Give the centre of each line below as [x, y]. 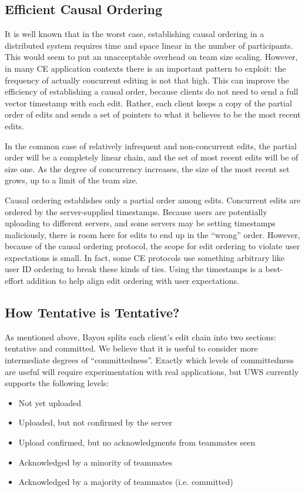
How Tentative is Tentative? [92, 312]
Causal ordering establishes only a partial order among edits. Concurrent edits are [153, 200]
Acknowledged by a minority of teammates [95, 462]
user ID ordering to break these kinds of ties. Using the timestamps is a [134, 269]
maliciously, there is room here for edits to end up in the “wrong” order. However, [152, 234]
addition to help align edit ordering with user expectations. [133, 281]
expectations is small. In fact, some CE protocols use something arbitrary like [145, 257]
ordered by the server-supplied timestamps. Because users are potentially [136, 211]
